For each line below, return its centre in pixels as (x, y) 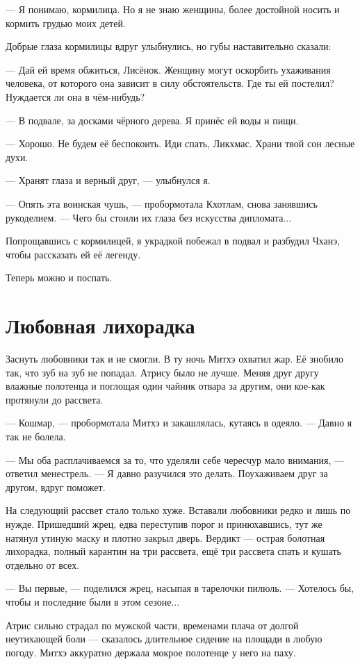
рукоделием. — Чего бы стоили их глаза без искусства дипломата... (149, 217)
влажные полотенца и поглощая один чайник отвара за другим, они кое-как (165, 386)
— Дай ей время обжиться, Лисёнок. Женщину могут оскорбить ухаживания (168, 69)
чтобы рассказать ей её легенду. (73, 254)
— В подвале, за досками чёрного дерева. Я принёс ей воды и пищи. (152, 120)
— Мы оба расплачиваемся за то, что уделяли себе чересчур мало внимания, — (175, 459)
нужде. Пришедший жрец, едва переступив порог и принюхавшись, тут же (164, 523)
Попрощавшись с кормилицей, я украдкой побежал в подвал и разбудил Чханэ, (173, 241)
